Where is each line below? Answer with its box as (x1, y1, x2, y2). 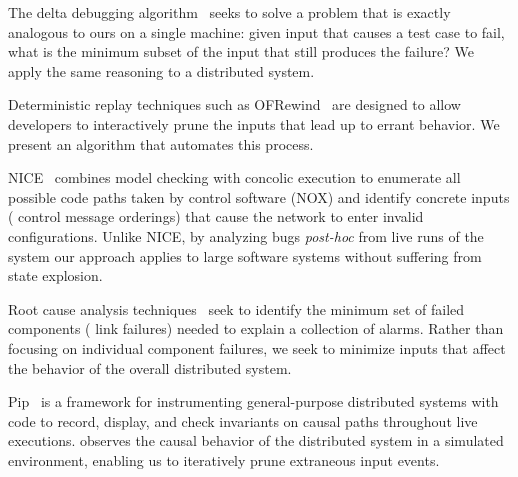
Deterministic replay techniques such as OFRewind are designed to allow (8, 94, 461, 115)
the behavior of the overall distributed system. (8, 357, 292, 378)
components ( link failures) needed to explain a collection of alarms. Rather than (8, 318, 504, 339)
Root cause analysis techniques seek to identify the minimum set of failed (8, 298, 465, 319)
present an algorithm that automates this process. (8, 133, 314, 154)
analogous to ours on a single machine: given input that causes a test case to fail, (8, 21, 505, 42)
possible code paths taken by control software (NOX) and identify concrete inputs (8, 186, 510, 207)
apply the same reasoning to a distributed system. (8, 60, 315, 81)
